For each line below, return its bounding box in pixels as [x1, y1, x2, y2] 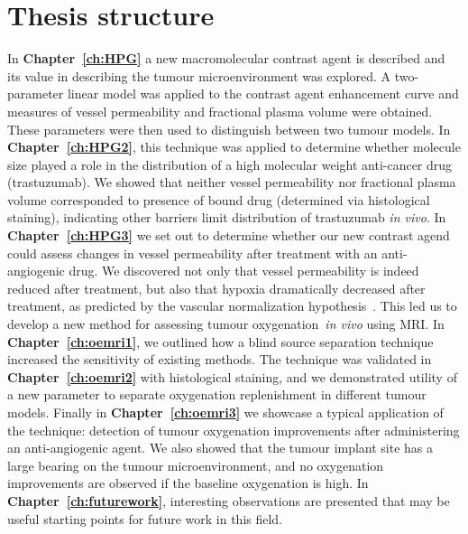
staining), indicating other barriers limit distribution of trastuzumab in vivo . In [7, 208, 446, 227]
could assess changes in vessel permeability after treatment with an [7, 243, 378, 262]
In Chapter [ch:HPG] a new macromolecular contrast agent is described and [7, 49, 445, 68]
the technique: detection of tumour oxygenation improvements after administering [7, 420, 460, 439]
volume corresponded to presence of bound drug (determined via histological [7, 190, 430, 209]
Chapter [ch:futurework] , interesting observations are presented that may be [7, 491, 450, 510]
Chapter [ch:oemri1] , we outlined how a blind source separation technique [7, 332, 434, 351]
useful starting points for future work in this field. [7, 509, 283, 528]
